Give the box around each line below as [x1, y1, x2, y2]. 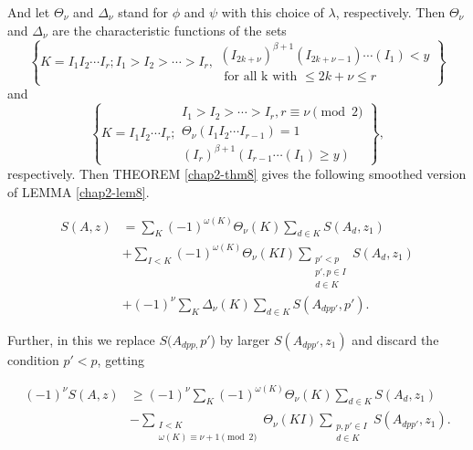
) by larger [210, 330, 270, 349]
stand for [118, 3, 169, 21]
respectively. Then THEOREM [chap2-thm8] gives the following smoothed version [7, 163, 467, 183]
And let [7, 3, 50, 21]
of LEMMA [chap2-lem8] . [7, 182, 150, 201]
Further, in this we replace [7, 330, 155, 349]
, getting [97, 350, 144, 369]
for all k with [224, 69, 298, 83]
